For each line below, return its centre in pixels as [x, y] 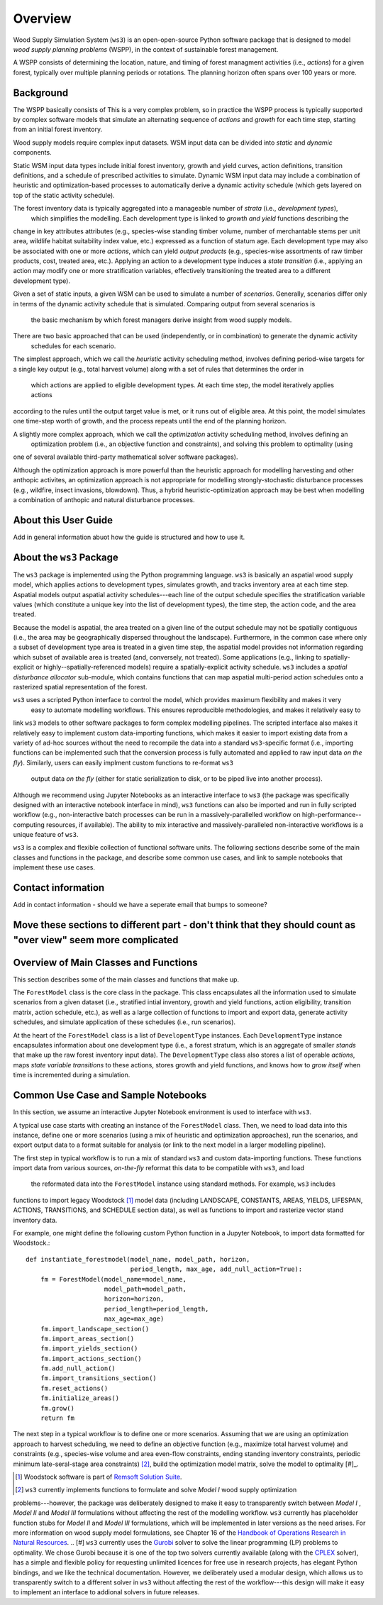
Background [41, 93]
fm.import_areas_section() [87, 1338]
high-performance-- [332, 815]
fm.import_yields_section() [89, 1349]
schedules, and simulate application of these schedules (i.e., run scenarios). [124, 1022]
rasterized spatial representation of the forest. [80, 687]
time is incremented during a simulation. [72, 1075]
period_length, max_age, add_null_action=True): [216, 1269]
